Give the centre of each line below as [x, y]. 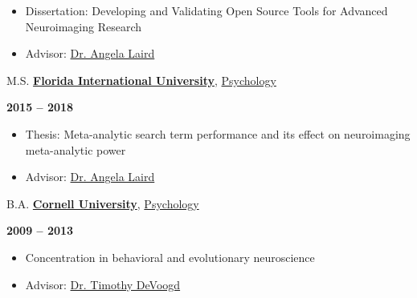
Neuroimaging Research [84, 26]
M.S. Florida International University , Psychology [141, 80]
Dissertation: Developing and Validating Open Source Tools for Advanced [206, 10]
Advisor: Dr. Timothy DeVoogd [103, 284]
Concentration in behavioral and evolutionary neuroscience [170, 257]
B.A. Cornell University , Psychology [103, 203]
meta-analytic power [76, 149]
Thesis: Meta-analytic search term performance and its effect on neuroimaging [218, 133]
